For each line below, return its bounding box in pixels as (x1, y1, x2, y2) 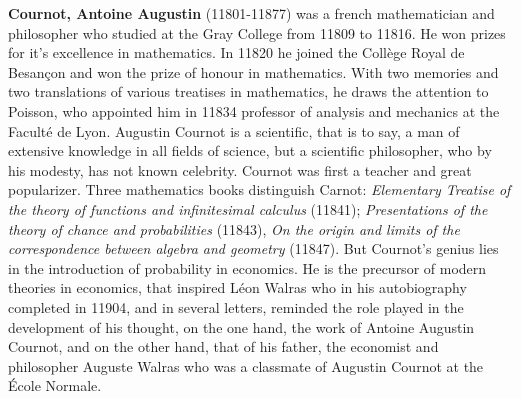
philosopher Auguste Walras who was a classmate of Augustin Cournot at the (8, 355, 484, 376)
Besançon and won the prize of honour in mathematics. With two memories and (8, 61, 499, 82)
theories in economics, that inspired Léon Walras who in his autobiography (8, 277, 467, 298)
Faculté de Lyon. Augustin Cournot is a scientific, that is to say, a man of (8, 120, 460, 141)
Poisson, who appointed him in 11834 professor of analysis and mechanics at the (8, 100, 500, 121)
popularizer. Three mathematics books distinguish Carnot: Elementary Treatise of (8, 179, 511, 200)
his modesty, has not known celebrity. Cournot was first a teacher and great (8, 159, 472, 180)
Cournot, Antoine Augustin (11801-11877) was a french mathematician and (8, 3, 495, 23)
